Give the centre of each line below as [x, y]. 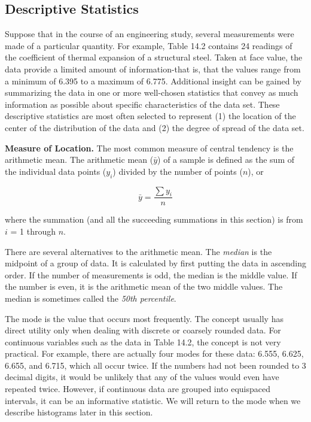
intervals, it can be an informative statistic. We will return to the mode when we [153, 400]
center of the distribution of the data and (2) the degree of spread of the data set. [155, 127]
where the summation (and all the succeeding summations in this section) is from [154, 219]
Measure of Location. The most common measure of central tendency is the [149, 148]
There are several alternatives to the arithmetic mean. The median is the [138, 251]
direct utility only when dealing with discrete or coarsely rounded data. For [143, 330]
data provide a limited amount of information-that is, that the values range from [153, 69]
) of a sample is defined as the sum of [226, 160]
